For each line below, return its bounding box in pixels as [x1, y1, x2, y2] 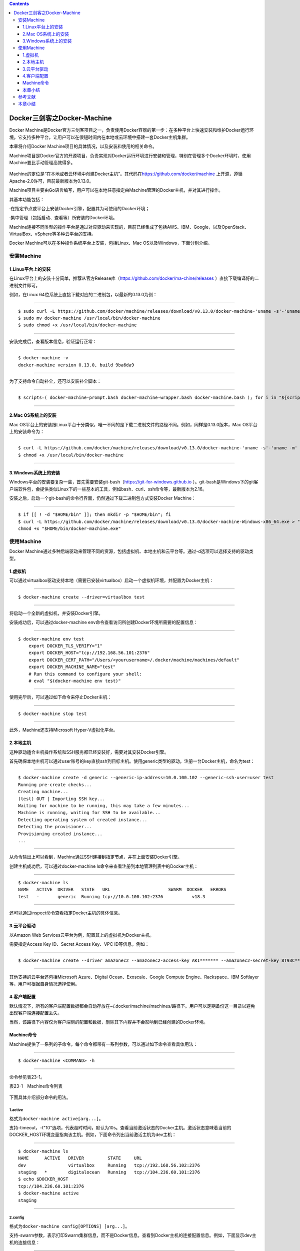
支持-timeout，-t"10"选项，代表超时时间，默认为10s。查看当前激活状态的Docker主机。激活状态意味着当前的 [9, 1125, 231, 1131]
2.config [9, 1215, 24, 1220]
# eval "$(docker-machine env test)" [28, 678, 121, 684]
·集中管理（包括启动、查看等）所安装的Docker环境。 [9, 215, 117, 221]
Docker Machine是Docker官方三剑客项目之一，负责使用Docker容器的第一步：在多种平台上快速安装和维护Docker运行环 [9, 127, 254, 133]
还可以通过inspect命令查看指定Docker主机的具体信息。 [9, 910, 122, 916]
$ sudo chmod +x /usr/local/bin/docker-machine [18, 322, 137, 328]
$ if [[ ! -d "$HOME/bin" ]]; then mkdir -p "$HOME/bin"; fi [18, 512, 171, 517]
